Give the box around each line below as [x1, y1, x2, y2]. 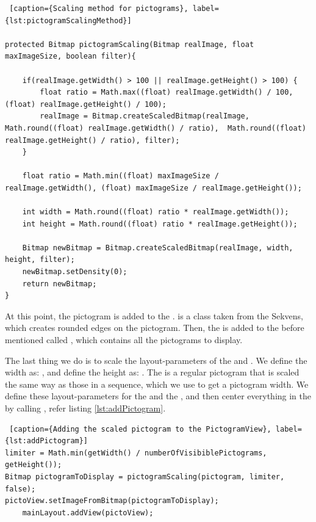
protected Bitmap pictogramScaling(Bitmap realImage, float [5, 40, 254, 49]
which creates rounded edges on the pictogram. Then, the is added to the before [5, 321, 304, 334]
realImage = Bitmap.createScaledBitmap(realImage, [40, 112, 250, 121]
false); [5, 484, 36, 493]
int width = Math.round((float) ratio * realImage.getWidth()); [22, 208, 289, 217]
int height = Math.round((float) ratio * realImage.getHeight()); [22, 219, 298, 228]
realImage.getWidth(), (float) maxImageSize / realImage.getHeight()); [5, 183, 302, 192]
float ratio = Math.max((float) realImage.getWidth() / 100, [40, 88, 293, 97]
